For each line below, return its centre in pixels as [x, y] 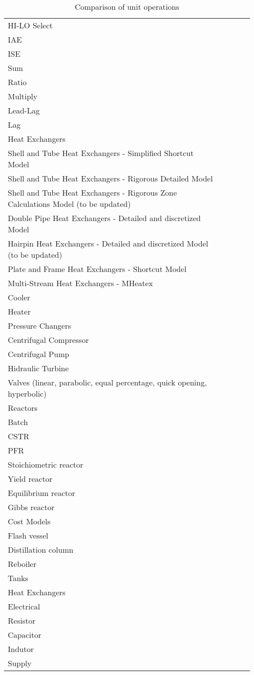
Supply [20, 663]
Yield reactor [30, 479]
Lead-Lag [24, 110]
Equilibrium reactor [42, 493]
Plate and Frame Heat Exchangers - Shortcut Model [97, 269]
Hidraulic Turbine [38, 368]
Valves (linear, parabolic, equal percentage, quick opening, [107, 382]
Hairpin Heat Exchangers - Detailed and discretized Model [108, 243]
